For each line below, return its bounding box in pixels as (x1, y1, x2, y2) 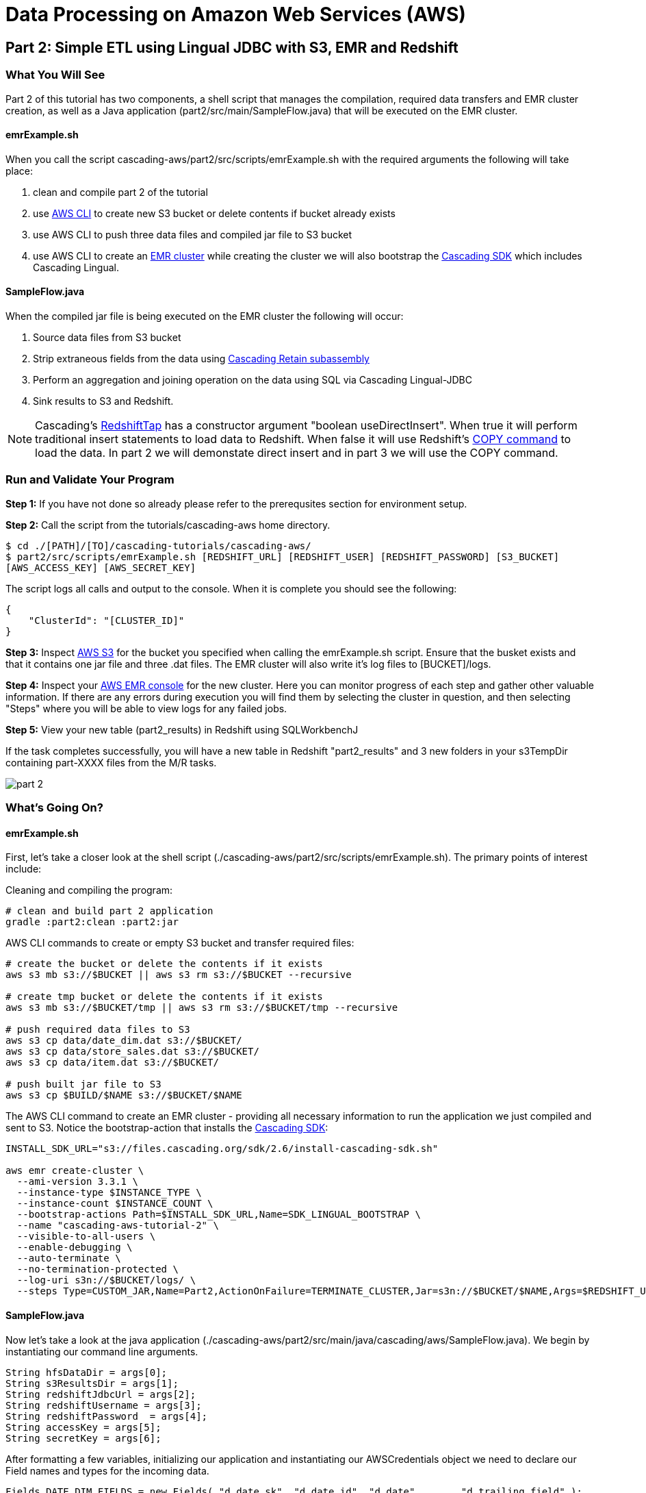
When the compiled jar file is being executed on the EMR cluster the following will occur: (5, 310, 404, 322)
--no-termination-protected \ (16, 1264, 179, 1275)
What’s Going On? (5, 801, 103, 815)
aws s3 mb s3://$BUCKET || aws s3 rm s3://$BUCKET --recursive (5, 969, 352, 981)
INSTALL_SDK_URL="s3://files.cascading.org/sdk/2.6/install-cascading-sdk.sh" (5, 1143, 439, 1155)
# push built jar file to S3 (5, 1079, 161, 1090)
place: (5, 164, 34, 177)
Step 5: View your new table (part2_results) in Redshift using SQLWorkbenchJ (5, 723, 359, 736)
